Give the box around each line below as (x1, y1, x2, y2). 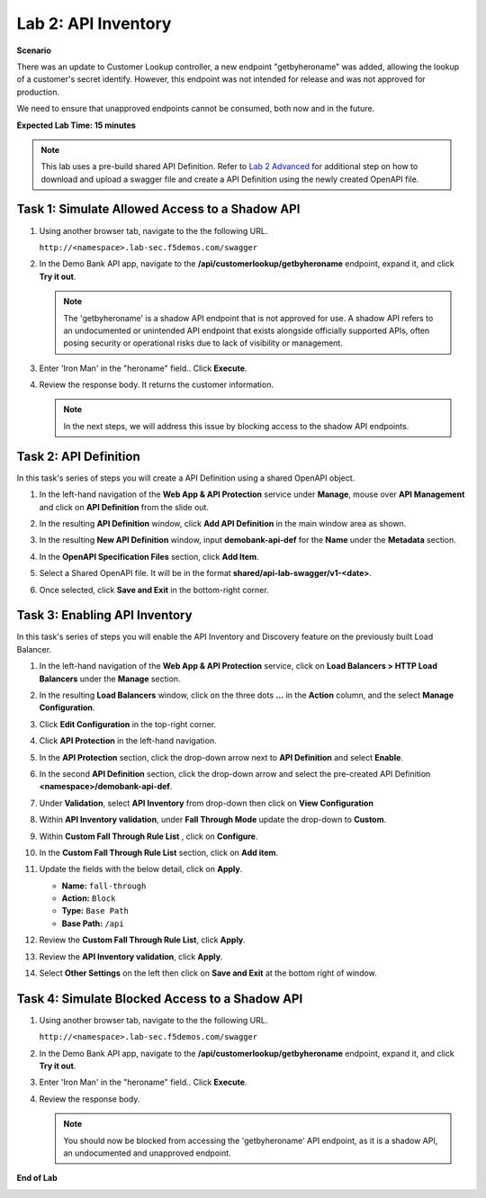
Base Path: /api (61, 918, 125, 929)
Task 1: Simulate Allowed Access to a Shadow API (16, 202, 301, 217)
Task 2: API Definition (16, 448, 140, 464)
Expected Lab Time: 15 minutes (16, 120, 137, 131)
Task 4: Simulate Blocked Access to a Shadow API (16, 991, 303, 1006)
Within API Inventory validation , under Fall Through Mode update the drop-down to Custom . (39, 815, 387, 825)
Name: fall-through (61, 880, 147, 891)
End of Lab (16, 1173, 58, 1184)
